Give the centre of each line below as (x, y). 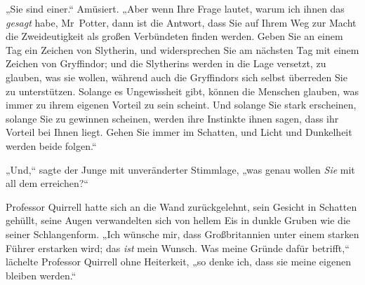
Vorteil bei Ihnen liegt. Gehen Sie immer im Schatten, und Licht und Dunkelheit (179, 132)
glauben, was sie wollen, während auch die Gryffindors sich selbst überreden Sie (177, 77)
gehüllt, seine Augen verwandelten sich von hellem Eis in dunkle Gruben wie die (178, 220)
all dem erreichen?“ (47, 183)
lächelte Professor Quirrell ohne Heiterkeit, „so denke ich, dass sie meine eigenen (178, 262)
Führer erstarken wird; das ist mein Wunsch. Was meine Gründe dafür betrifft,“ (178, 248)
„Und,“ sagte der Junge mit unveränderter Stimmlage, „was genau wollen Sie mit (180, 169)
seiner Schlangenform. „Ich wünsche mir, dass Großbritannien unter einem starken (182, 234)
